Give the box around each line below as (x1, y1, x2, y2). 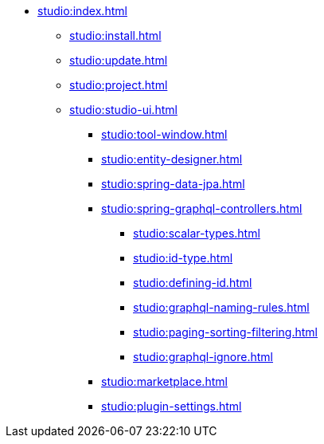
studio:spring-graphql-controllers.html (101, 202, 303, 215)
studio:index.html (37, 4, 127, 18)
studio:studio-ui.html (69, 103, 178, 116)
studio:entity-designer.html (101, 152, 243, 166)
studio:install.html (69, 29, 162, 42)
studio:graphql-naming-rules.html (133, 301, 310, 314)
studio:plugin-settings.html (101, 399, 242, 413)
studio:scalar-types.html (133, 226, 260, 240)
